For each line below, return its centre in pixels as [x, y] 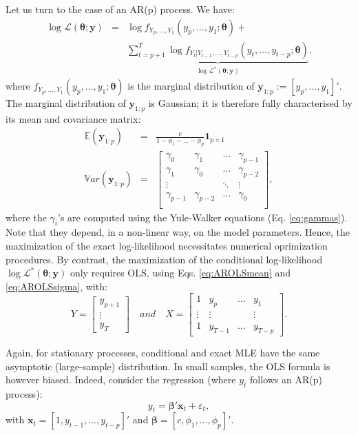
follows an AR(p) [286, 380]
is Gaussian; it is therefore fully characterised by [250, 102]
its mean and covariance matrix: [73, 118]
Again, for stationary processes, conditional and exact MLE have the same [163, 352]
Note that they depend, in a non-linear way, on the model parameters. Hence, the [178, 232]
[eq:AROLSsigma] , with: [56, 286]
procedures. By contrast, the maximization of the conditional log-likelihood [164, 259]
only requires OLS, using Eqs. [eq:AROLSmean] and [180, 273]
